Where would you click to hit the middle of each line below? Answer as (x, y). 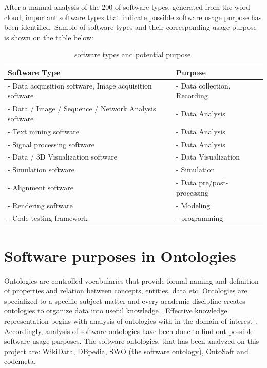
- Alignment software (41, 187)
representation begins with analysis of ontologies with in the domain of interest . (131, 320)
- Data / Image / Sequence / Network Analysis (82, 108)
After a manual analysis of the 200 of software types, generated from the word (127, 7)
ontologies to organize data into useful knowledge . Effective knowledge (116, 311)
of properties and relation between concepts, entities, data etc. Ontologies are (126, 291)
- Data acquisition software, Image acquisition (80, 85)
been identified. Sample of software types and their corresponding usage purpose (130, 27)
